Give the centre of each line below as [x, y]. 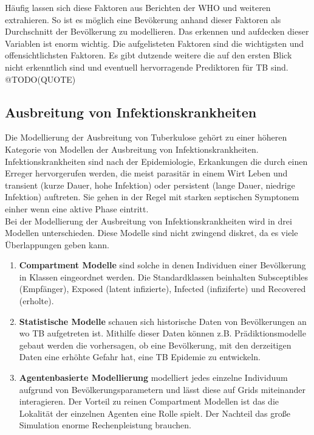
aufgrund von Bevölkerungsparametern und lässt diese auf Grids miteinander [162, 389]
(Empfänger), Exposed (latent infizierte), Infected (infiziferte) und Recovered [162, 289]
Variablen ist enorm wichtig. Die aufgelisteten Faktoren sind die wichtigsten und [154, 43]
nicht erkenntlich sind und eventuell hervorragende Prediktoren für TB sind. [147, 67]
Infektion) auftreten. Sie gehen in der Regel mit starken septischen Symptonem [152, 197]
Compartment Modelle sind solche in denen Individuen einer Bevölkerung [162, 265]
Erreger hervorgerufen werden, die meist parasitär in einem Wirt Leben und [146, 173]
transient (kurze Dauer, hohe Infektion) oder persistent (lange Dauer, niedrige [150, 185]
